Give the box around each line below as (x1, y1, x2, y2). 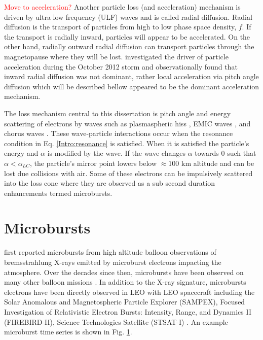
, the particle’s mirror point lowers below (30, 157, 157, 168)
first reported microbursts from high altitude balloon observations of (4, 247, 216, 257)
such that (227, 148, 256, 158)
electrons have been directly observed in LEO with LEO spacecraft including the (4, 286, 255, 297)
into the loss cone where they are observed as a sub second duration (4, 178, 215, 188)
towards (195, 148, 219, 158)
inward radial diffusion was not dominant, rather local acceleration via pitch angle (4, 71, 259, 82)
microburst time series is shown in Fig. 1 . (4, 326, 132, 337)
